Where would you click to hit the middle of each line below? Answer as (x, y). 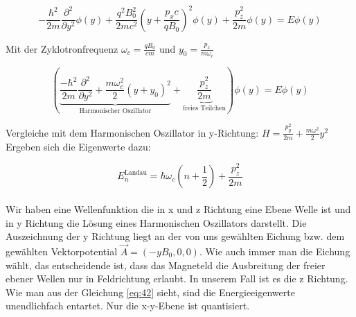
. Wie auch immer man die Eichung (275, 251)
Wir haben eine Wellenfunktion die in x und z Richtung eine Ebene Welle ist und (178, 209)
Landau (135, 172)
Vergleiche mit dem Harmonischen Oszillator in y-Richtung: (132, 132)
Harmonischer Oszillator (115, 111)
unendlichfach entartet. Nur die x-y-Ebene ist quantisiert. (128, 306)
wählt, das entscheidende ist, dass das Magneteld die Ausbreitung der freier (166, 265)
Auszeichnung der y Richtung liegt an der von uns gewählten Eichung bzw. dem (175, 236)
